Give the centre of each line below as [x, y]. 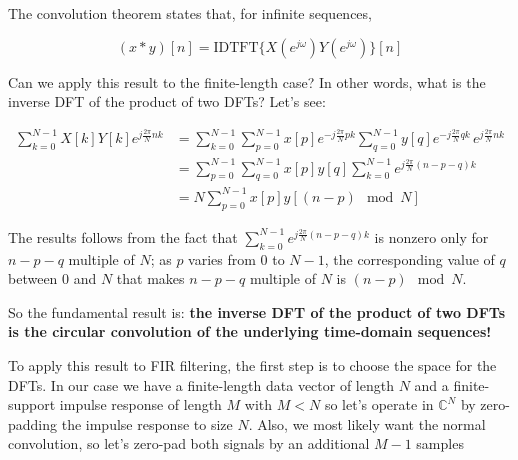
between [33, 278]
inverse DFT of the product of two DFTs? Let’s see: [167, 101]
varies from [222, 258]
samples [440, 443]
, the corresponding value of [409, 258]
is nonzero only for [431, 236]
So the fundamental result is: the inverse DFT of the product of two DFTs [256, 311]
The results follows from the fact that [123, 236]
